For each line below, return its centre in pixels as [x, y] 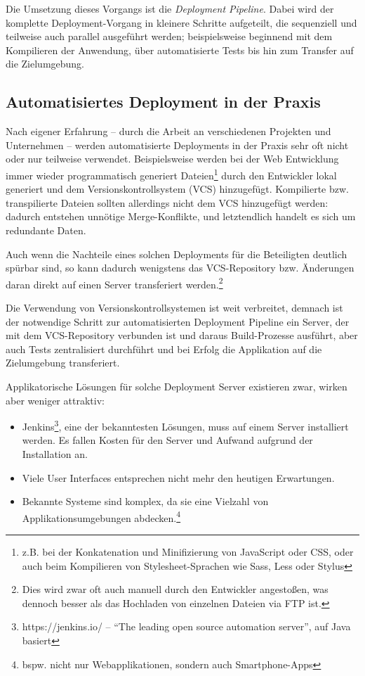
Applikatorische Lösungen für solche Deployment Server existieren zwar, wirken [177, 386]
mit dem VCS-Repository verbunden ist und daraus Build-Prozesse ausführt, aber [182, 335]
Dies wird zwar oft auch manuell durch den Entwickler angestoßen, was [175, 589]
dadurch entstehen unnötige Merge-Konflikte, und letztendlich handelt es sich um [181, 216]
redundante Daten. [46, 230]
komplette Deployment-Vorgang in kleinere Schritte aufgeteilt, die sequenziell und [181, 22]
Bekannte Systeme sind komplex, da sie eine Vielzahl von [145, 501]
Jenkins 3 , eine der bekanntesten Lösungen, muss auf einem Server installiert [185, 425]
